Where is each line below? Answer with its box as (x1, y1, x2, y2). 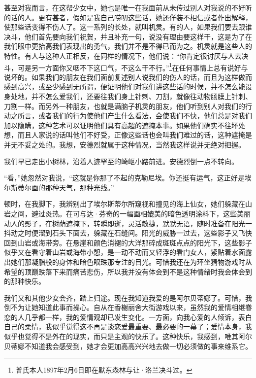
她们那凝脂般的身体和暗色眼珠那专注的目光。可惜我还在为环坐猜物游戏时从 (10, 256, 252, 267)
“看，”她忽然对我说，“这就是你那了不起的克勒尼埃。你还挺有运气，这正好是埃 (4, 172, 252, 183)
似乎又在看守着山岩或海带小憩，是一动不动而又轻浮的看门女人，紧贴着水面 (4, 247, 245, 257)
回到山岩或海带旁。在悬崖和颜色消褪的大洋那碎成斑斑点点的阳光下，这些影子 (4, 237, 252, 247)
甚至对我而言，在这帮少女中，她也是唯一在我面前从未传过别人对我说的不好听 (4, 2, 252, 12)
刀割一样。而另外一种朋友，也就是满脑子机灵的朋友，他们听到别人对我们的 (4, 101, 245, 111)
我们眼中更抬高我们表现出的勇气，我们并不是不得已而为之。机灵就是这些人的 (4, 41, 252, 51)
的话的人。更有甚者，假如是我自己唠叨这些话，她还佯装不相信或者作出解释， (4, 12, 252, 22)
